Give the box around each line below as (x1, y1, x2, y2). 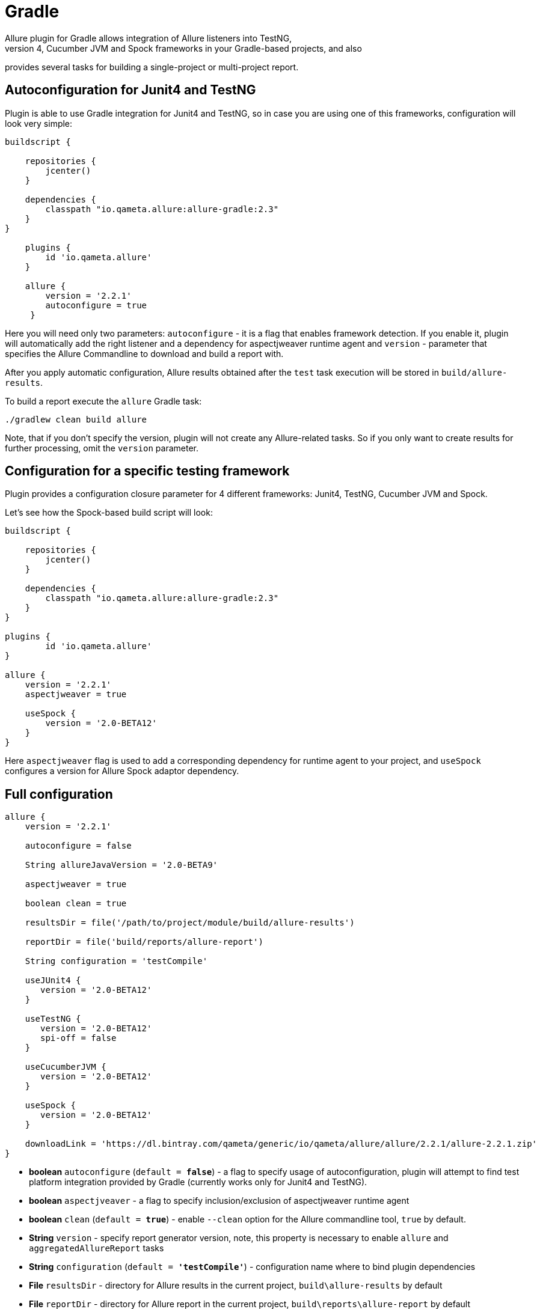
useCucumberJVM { (25, 1062, 106, 1072)
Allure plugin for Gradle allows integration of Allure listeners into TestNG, (5, 32, 292, 43)
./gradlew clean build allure (5, 414, 147, 424)
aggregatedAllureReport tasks (29, 1243, 164, 1254)
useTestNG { (25, 1014, 81, 1024)
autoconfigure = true (45, 300, 147, 310)
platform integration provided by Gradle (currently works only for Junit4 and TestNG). (29, 1177, 367, 1188)
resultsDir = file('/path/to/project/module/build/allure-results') (25, 918, 355, 928)
